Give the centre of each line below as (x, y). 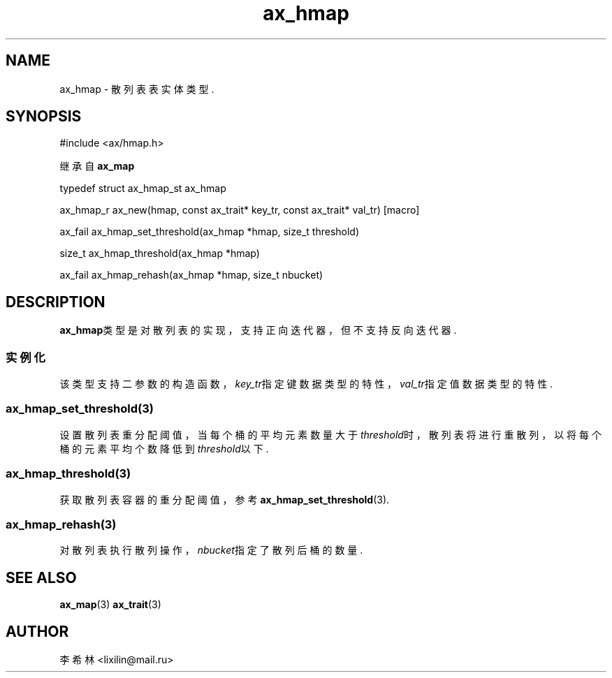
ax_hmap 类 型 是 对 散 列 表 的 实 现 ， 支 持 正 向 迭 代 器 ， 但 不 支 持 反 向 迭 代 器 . (258, 330)
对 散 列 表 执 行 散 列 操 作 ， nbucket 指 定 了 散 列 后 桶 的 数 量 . (211, 550)
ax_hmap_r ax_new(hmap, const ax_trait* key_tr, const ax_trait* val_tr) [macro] (240, 210)
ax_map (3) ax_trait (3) (110, 605)
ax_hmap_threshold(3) (68, 474)
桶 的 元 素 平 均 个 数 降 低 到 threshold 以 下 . (164, 448)
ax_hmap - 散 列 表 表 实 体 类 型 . (137, 89)
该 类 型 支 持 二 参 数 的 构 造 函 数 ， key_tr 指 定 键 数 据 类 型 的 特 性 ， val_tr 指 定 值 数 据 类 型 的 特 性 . (306, 384)
